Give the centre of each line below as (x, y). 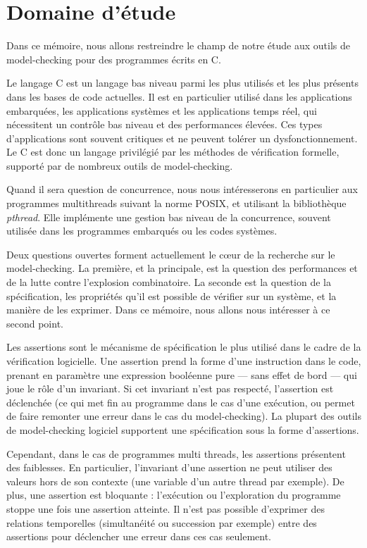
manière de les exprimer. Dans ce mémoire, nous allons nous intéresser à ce (168, 310)
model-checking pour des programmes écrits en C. (114, 59)
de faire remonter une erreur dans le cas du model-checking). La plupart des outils (184, 416)
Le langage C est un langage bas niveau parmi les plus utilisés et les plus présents (182, 83)
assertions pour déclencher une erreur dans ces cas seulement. (139, 536)
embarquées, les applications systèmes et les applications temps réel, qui (162, 110)
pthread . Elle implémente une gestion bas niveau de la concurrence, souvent (169, 217)
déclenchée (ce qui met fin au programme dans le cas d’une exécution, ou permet (181, 402)
